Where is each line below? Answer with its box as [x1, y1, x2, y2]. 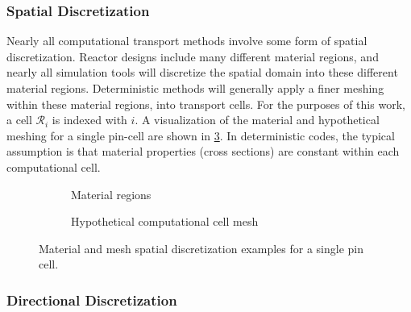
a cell [6, 111, 32, 128]
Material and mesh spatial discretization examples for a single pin [39, 239, 364, 256]
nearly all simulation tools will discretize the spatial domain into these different [6, 64, 398, 81]
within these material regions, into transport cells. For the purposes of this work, [6, 95, 405, 112]
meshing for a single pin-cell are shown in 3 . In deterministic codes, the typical [6, 127, 395, 144]
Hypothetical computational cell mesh [71, 213, 259, 230]
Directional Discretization [6, 289, 177, 310]
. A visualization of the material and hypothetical [135, 111, 380, 128]
